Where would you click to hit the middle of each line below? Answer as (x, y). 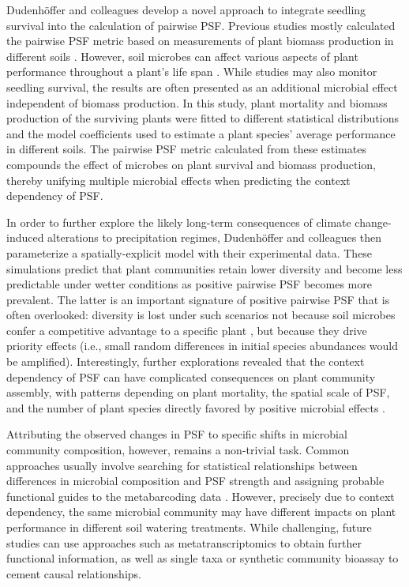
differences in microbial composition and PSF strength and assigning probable (195, 481)
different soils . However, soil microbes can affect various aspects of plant (182, 56)
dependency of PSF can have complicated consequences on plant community (191, 376)
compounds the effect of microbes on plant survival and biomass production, (191, 164)
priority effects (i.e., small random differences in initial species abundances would (203, 346)
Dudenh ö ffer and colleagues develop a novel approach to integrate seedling (186, 9)
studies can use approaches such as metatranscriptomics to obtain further (184, 542)
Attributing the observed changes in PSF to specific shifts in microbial (177, 434)
